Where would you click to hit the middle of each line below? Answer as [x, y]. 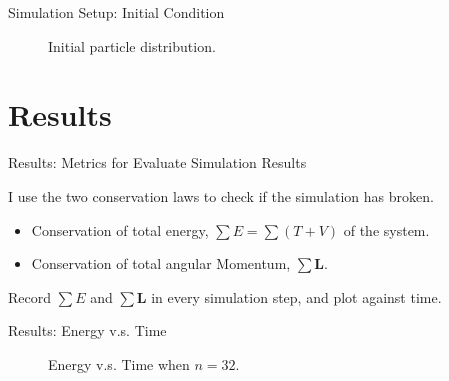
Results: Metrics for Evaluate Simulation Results [157, 162]
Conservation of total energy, [120, 229]
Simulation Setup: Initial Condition [116, 12]
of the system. [386, 229]
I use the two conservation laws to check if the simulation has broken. [221, 195]
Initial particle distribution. [132, 45]
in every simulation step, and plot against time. [296, 296]
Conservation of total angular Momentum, [161, 263]
